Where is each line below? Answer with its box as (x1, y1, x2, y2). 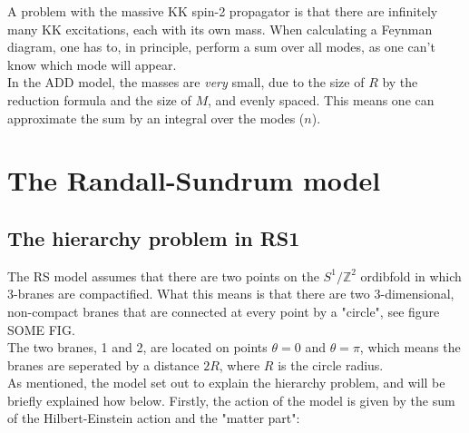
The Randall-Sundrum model (7, 162, 381, 199)
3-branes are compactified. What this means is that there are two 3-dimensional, (7, 284, 454, 303)
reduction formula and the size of (7, 90, 191, 109)
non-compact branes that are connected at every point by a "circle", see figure (7, 301, 440, 320)
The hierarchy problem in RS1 (7, 223, 300, 251)
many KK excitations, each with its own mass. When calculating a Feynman (7, 19, 433, 38)
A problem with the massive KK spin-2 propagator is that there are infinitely (7, 2, 438, 20)
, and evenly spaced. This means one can (208, 90, 435, 109)
